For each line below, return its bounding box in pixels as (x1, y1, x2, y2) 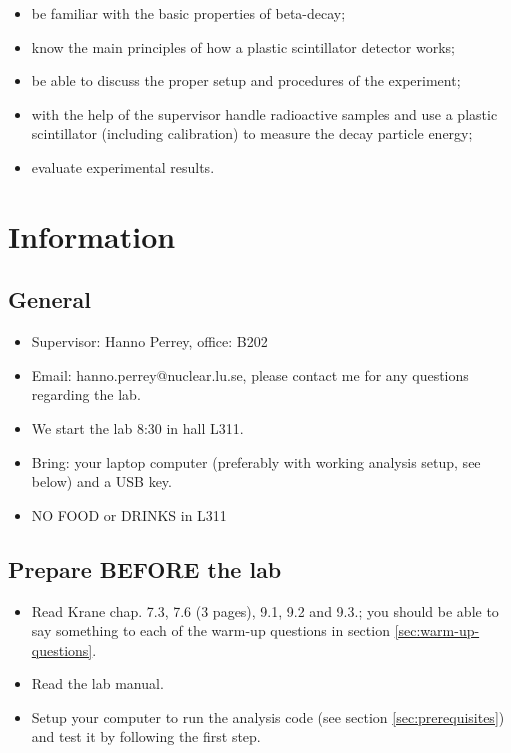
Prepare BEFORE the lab (8, 553, 282, 584)
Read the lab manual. (31, 673, 164, 694)
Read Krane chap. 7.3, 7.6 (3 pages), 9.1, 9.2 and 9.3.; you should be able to (31, 600, 499, 621)
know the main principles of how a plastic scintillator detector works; (31, 36, 455, 57)
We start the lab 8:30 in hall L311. (31, 417, 244, 438)
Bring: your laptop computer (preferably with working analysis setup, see (31, 451, 481, 472)
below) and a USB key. (31, 471, 172, 492)
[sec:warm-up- (394, 620, 480, 641)
